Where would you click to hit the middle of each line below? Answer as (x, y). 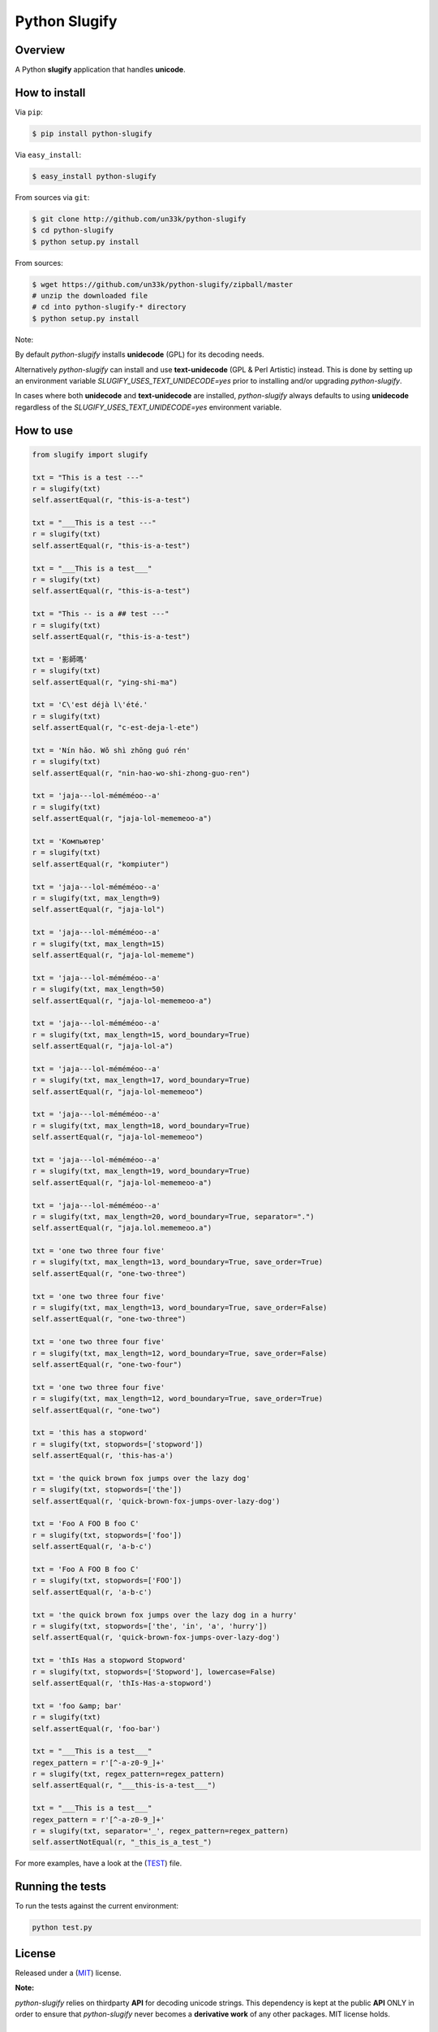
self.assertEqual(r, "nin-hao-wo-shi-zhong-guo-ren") (141, 773)
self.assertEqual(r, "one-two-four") (107, 1364)
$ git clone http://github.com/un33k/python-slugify (139, 219)
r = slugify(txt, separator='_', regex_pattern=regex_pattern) (161, 1831)
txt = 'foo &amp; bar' (77, 1706)
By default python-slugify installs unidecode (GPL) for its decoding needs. (140, 354)
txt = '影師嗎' (60, 659)
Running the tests (61, 1887)
